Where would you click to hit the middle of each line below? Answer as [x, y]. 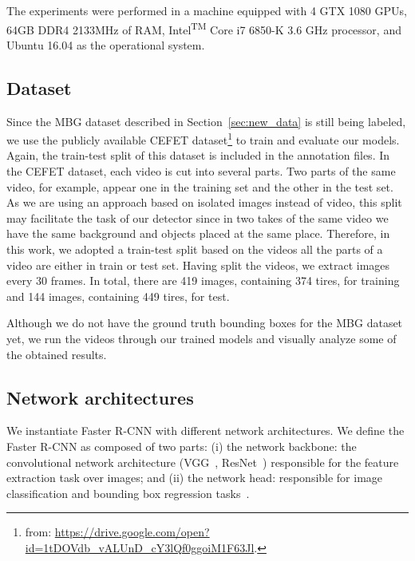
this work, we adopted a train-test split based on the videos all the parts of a [195, 249]
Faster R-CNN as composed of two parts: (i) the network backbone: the [182, 446]
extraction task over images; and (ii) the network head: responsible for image [195, 478]
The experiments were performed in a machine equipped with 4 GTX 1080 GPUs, [207, 10]
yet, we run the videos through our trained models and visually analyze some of [202, 339]
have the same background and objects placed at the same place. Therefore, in [198, 233]
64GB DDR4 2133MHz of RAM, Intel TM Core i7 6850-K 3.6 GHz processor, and [204, 28]
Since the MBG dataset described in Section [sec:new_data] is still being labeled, [206, 121]
